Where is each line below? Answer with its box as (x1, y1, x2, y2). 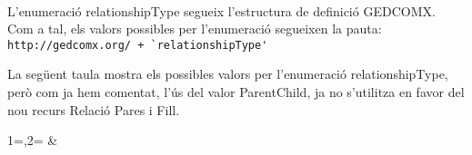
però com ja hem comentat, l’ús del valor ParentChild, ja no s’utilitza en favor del (7, 82, 465, 102)
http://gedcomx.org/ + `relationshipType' (7, 38, 268, 52)
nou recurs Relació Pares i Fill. (7, 100, 180, 119)
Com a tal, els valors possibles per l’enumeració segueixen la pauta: (7, 19, 382, 38)
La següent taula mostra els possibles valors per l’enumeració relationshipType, (7, 64, 448, 83)
